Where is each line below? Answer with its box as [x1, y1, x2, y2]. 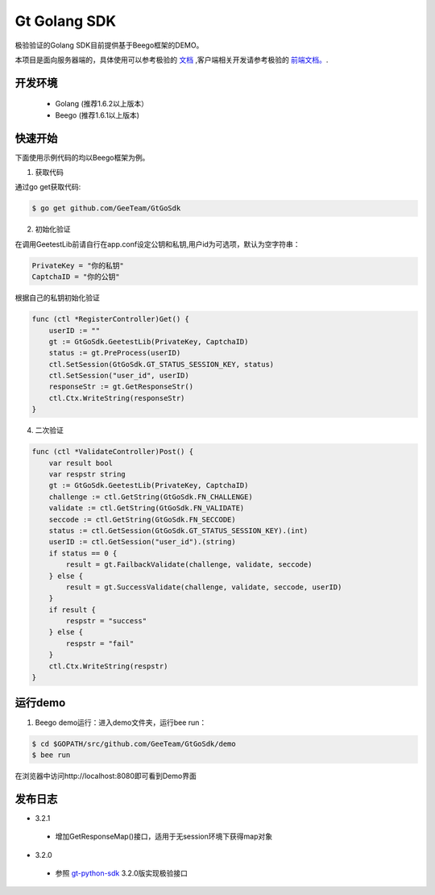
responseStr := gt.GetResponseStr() [48, 382, 193, 391]
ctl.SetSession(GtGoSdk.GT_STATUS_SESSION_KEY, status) [48, 360, 275, 368]
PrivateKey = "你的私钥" [31, 260, 125, 270]
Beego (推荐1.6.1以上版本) [55, 110, 140, 120]
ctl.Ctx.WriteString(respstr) [48, 661, 168, 671]
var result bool [48, 458, 113, 468]
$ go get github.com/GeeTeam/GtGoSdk [31, 204, 181, 213]
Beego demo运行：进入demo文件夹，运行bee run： [35, 718, 207, 727]
